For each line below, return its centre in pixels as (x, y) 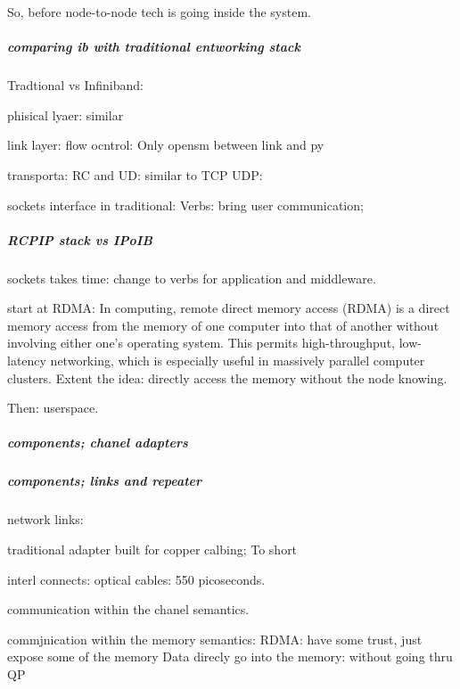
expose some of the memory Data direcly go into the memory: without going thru (230, 656)
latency (27, 361)
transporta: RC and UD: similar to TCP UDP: (135, 174)
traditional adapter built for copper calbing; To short (152, 549)
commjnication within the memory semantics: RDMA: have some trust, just (215, 639)
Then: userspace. (53, 408)
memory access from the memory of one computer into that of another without (223, 325)
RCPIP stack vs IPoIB (80, 239)
